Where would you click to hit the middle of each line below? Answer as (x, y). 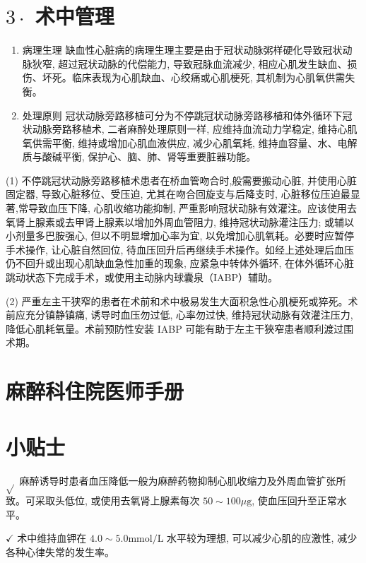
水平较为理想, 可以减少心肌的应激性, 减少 (262, 538)
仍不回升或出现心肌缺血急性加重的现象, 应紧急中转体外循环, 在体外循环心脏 (180, 263)
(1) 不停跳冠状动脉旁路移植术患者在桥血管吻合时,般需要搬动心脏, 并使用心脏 (181, 180)
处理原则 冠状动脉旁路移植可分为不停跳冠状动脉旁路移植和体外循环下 (182, 115)
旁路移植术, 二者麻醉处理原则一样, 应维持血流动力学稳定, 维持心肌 (205, 129)
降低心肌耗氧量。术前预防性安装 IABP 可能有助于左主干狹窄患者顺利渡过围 (180, 328)
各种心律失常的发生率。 (60, 552)
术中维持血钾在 (52, 538)
